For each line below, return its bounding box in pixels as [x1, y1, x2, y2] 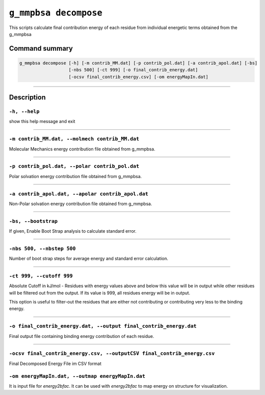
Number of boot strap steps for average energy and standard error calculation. [9, 256, 169, 262]
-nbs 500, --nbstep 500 [9, 245, 76, 252]
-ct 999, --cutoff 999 [9, 273, 73, 279]
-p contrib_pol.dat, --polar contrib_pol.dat [9, 163, 139, 170]
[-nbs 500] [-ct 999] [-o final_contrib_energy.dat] [68, 67, 198, 73]
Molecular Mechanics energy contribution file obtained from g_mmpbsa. [9, 146, 156, 152]
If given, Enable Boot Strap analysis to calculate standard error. [9, 228, 137, 234]
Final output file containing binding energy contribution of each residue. [9, 333, 155, 339]
